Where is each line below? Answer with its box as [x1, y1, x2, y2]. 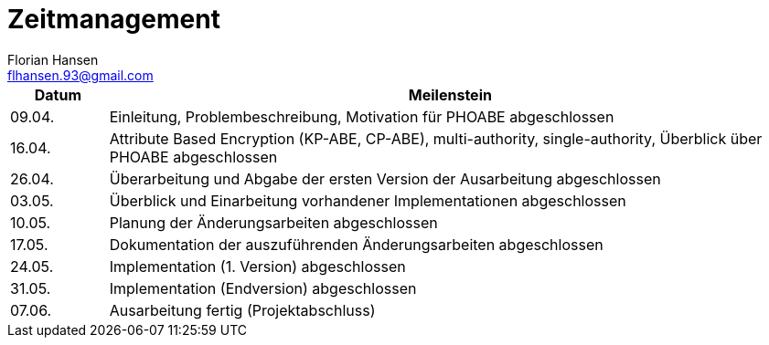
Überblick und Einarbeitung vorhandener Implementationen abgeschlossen [109, 191, 626, 210]
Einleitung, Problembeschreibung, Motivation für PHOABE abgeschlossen [109, 107, 614, 126]
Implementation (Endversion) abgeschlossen [109, 278, 417, 298]
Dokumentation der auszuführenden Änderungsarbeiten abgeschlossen [109, 235, 603, 254]
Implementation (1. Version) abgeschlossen [109, 256, 406, 276]
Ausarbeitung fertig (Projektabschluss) [109, 300, 376, 319]
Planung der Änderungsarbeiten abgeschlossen [109, 213, 438, 232]
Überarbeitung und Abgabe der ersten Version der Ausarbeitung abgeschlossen [109, 169, 661, 188]
